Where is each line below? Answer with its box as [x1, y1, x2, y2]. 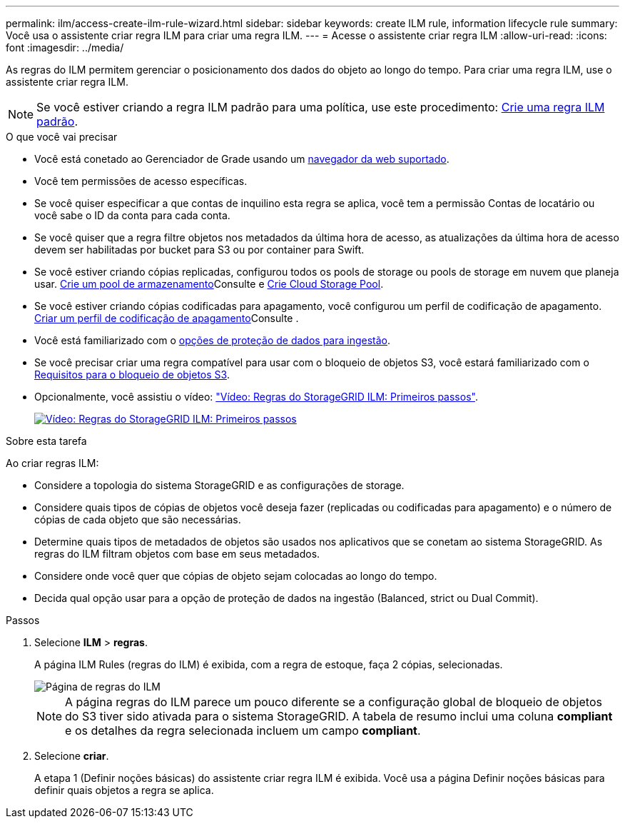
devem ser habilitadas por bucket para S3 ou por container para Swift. [34, 243, 365, 256]
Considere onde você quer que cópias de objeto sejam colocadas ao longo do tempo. [34, 570, 437, 582]
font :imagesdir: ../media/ [6, 41, 124, 54]
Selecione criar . [34, 750, 109, 762]
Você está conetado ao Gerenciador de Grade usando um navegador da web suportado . [34, 153, 449, 165]
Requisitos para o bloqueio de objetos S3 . [34, 368, 230, 381]
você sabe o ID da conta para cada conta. [34, 209, 230, 221]
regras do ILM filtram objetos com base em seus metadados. [34, 548, 320, 560]
